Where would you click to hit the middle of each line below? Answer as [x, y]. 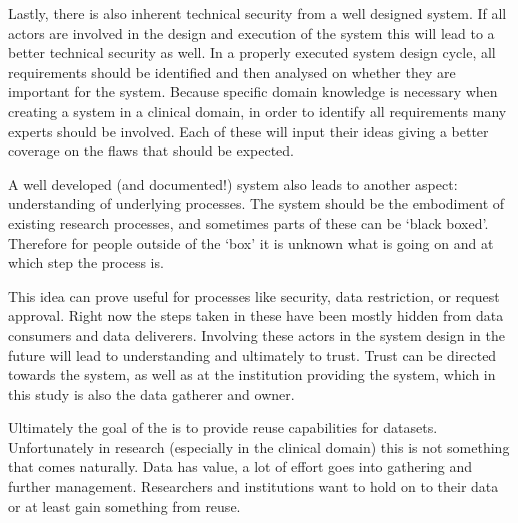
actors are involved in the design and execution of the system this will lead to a [251, 32]
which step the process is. [86, 262]
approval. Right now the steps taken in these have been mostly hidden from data [256, 315]
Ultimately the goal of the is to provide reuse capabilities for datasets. [223, 427]
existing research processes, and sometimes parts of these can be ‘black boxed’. [248, 222]
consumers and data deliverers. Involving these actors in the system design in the [256, 334]
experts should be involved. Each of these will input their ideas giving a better [248, 130]
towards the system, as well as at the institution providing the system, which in [252, 374]
